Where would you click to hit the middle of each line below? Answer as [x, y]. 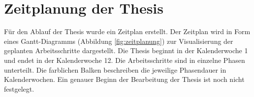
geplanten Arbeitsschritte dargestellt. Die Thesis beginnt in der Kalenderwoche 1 [126, 50]
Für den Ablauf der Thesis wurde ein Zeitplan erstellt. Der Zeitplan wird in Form [127, 31]
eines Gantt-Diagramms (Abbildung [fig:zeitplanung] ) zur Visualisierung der [119, 41]
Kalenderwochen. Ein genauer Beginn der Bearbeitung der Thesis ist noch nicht [124, 79]
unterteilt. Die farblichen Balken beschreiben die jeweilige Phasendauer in [115, 69]
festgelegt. [19, 88]
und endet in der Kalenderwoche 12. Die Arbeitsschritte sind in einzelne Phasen [125, 60]
